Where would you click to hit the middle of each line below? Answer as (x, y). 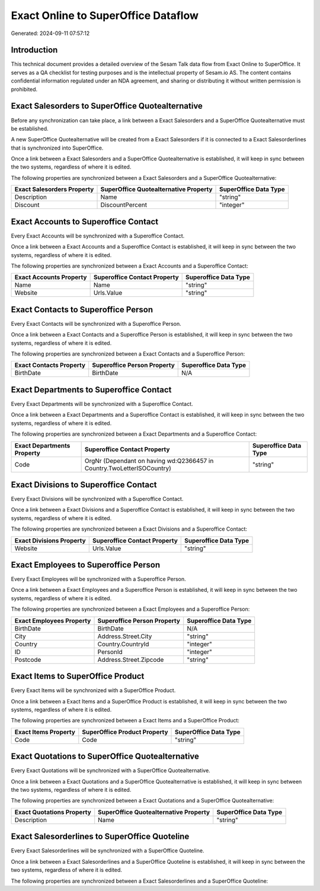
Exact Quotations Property (53, 812)
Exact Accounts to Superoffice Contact (85, 222)
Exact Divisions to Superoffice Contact (84, 485)
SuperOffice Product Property (125, 732)
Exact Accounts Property (51, 277)
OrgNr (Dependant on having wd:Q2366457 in (149, 461)
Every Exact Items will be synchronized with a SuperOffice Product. (93, 690)
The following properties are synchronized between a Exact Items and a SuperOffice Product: (125, 721)
